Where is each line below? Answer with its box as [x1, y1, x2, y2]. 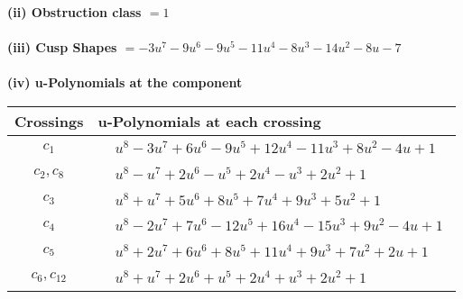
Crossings [14, 110, 84, 131]
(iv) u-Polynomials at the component [7, 73, 243, 92]
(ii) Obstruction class [7, 3, 142, 21]
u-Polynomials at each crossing [97, 110, 321, 131]
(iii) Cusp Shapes [7, 38, 117, 57]
